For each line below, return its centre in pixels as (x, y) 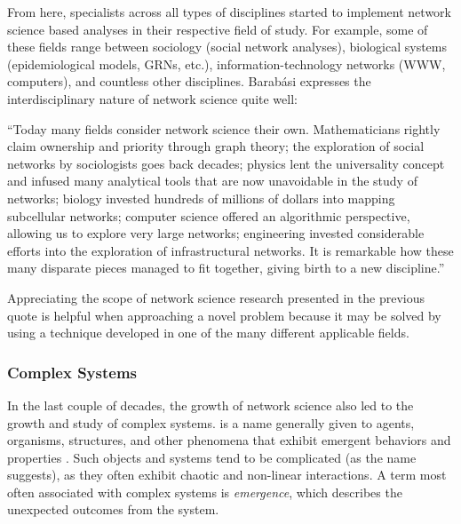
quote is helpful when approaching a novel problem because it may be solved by (224, 315)
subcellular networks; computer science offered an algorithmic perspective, (209, 215)
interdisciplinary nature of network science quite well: (152, 98)
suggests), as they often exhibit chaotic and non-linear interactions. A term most (227, 475)
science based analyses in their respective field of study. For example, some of (218, 29)
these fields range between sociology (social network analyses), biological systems (227, 47)
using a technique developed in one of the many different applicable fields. (208, 333)
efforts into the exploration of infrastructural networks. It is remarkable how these (230, 250)
